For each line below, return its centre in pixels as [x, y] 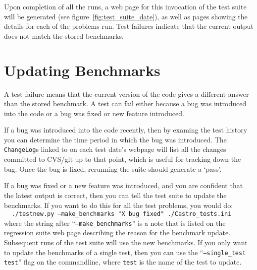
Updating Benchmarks [82, 70]
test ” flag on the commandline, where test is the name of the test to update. [123, 262]
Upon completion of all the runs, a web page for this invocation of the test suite [125, 6]
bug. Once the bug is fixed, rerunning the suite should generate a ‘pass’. [113, 169]
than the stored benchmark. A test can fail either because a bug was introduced [125, 103]
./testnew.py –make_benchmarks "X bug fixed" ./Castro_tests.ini [122, 214]
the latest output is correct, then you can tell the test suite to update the [115, 195]
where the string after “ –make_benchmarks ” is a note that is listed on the [115, 223]
